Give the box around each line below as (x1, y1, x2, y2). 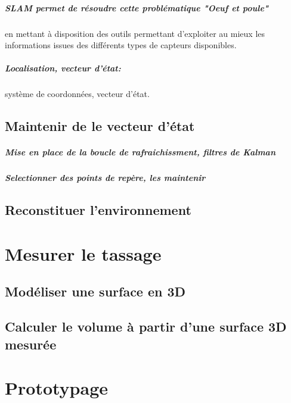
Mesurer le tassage (5, 241, 162, 265)
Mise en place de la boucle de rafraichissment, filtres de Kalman (5, 146, 275, 158)
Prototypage (5, 376, 109, 400)
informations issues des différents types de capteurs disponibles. (5, 39, 237, 51)
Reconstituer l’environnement (5, 201, 191, 219)
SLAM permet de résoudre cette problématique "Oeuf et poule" (5, 1, 269, 14)
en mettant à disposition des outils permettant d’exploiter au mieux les (5, 27, 265, 39)
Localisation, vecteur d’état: (5, 62, 121, 74)
